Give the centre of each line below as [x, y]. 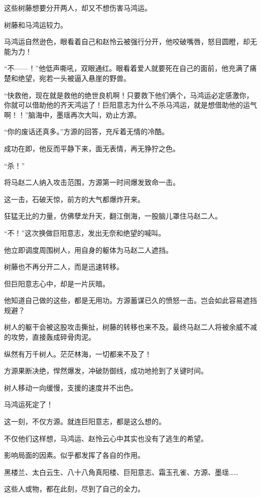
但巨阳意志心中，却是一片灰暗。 [57, 283]
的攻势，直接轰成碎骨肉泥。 [50, 337]
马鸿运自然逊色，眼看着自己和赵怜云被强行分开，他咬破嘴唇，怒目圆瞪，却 [127, 41]
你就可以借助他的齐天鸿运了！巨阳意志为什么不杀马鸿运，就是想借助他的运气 [130, 105]
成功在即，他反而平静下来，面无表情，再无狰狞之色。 [92, 148]
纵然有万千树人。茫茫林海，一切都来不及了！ [78, 354]
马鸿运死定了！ [29, 404]
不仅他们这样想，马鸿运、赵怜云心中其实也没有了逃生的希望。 [106, 438]
